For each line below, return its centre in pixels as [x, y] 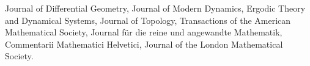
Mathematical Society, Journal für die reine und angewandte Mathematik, [144, 32]
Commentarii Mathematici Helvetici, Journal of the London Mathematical [144, 44]
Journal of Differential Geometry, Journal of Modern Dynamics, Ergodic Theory [155, 8]
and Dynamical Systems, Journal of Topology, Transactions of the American [148, 20]
